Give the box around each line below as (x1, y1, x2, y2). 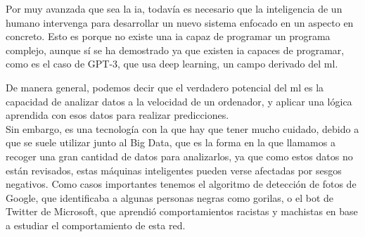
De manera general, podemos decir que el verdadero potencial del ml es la (6, 79, 324, 94)
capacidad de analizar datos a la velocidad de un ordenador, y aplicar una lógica (6, 94, 352, 108)
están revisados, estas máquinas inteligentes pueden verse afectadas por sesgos (6, 162, 342, 177)
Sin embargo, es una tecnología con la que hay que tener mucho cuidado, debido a (6, 121, 359, 136)
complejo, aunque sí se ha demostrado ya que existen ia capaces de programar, (6, 42, 345, 57)
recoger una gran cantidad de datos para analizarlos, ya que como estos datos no (6, 148, 353, 163)
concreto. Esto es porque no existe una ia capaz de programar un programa (6, 29, 331, 44)
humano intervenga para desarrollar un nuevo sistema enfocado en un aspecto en (6, 15, 354, 30)
